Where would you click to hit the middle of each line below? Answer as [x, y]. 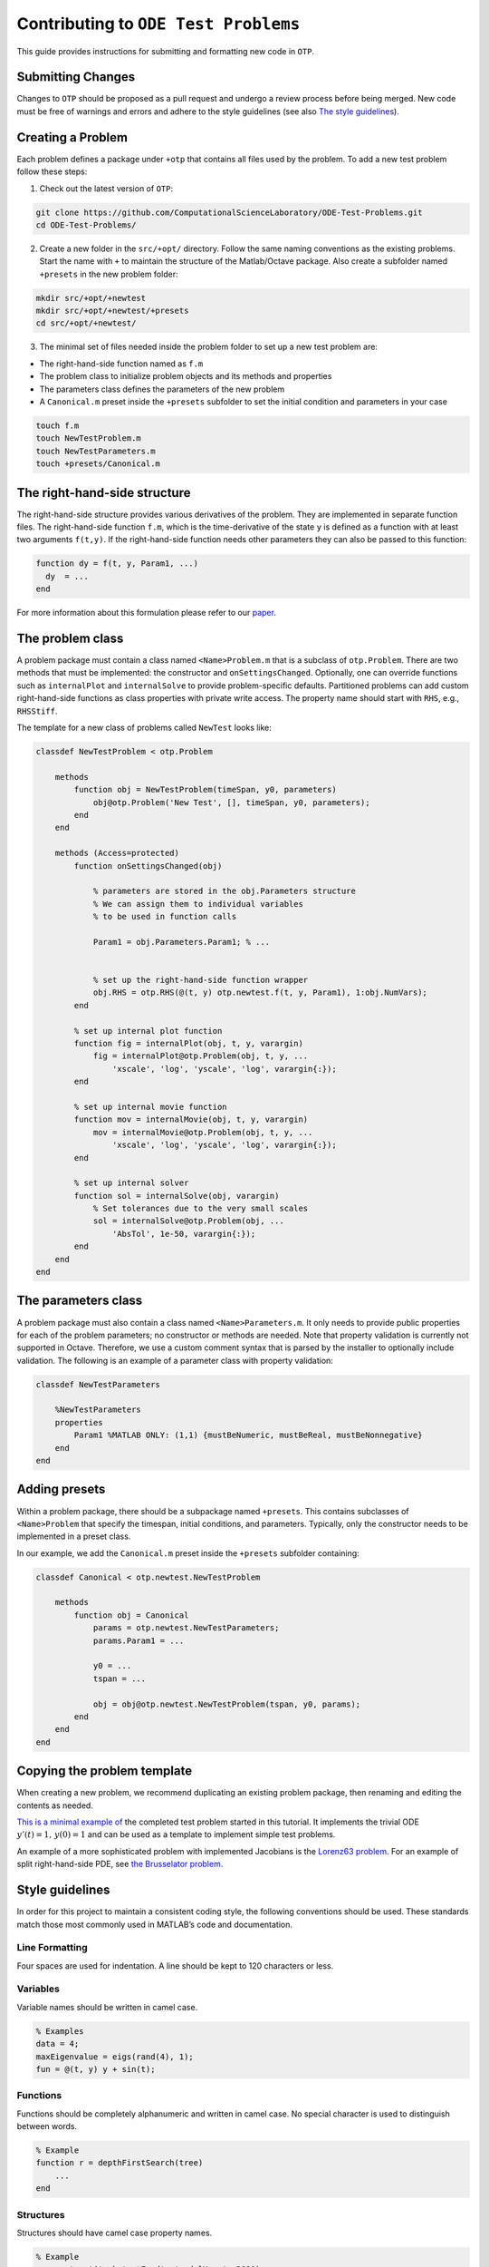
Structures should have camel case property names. [115, 2233]
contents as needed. [55, 1805]
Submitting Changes [76, 77]
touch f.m [58, 425]
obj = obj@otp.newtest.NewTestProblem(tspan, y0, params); [227, 1704]
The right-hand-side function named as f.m [121, 364]
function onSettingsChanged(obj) [148, 866]
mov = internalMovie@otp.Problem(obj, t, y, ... [203, 1132]
